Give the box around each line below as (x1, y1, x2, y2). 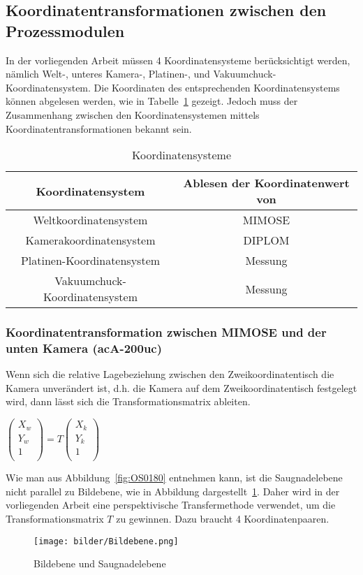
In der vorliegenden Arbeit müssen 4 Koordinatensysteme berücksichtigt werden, (6, 52, 350, 67)
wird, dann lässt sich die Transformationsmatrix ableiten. (6, 394, 251, 409)
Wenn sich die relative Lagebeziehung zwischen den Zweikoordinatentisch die (6, 367, 334, 381)
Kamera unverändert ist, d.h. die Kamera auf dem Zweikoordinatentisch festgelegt (6, 380, 357, 395)
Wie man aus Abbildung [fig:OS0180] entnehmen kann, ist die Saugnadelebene (6, 470, 343, 485)
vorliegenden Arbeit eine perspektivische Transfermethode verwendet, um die (6, 497, 336, 512)
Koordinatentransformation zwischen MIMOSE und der (6, 323, 327, 341)
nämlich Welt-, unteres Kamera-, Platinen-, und (6, 66, 210, 81)
